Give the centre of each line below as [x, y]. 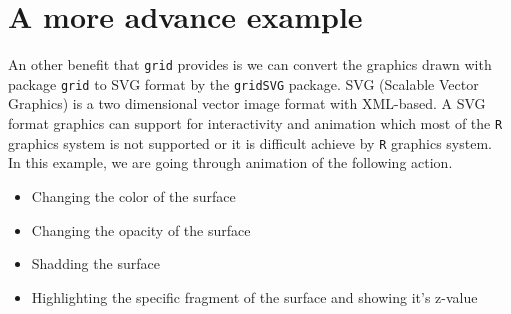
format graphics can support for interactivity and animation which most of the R [255, 123]
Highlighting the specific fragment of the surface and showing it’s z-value [254, 296]
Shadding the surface [95, 263]
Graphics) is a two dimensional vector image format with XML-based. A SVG [247, 103]
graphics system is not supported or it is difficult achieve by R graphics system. [250, 142]
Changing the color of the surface [133, 195]
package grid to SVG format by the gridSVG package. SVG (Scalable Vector [243, 83]
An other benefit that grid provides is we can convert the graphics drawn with [250, 64]
